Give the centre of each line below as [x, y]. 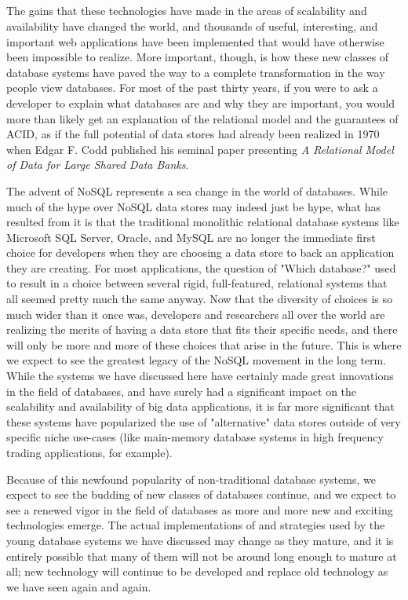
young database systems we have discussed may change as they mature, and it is [200, 540]
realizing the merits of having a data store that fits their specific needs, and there [202, 329]
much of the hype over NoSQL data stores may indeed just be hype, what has [193, 206]
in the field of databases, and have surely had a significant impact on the [182, 391]
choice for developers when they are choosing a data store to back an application [200, 252]
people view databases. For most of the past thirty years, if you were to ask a [192, 88]
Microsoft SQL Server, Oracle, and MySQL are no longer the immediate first [191, 237]
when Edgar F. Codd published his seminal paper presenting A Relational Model [200, 149]
